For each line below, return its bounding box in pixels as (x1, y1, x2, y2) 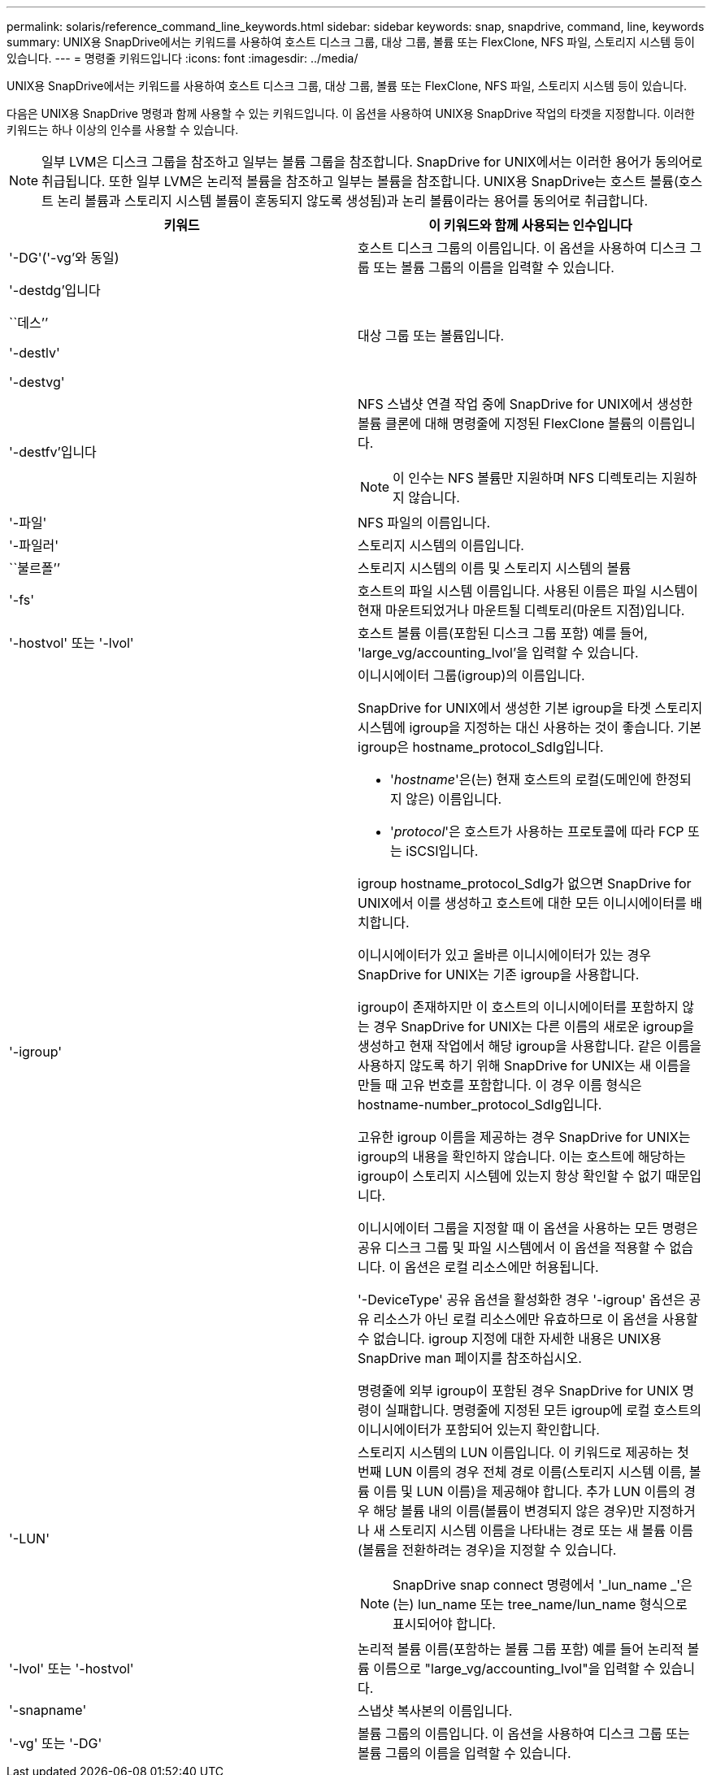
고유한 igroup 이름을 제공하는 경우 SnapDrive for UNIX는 (358, 1129, 691, 1145)
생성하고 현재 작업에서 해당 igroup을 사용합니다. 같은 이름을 (358, 1038, 701, 1054)
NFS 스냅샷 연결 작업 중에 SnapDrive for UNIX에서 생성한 (358, 396, 693, 412)
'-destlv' (9, 345, 60, 361)
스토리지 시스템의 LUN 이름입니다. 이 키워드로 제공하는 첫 (358, 1444, 689, 1460)
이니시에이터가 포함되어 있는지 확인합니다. (358, 1421, 600, 1438)
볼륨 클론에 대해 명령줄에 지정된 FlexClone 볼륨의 (358, 415, 645, 432)
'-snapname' (9, 1702, 87, 1718)
